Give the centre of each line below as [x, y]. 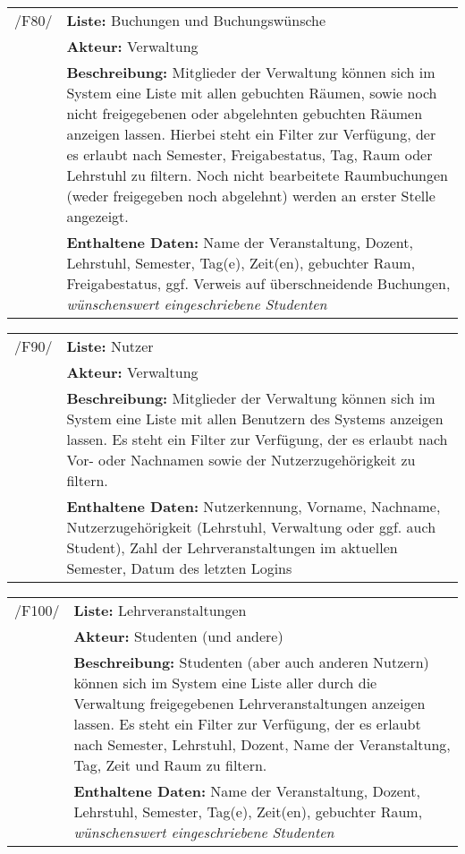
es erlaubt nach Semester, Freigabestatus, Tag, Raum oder [249, 154]
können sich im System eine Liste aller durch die [225, 683]
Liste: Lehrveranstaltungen [160, 610]
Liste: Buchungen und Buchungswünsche [196, 20]
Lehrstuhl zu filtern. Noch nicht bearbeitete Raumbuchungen [257, 175]
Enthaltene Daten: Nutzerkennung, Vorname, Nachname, [254, 506]
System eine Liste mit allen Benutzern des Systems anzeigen [255, 418]
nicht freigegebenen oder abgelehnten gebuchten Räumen [245, 113]
